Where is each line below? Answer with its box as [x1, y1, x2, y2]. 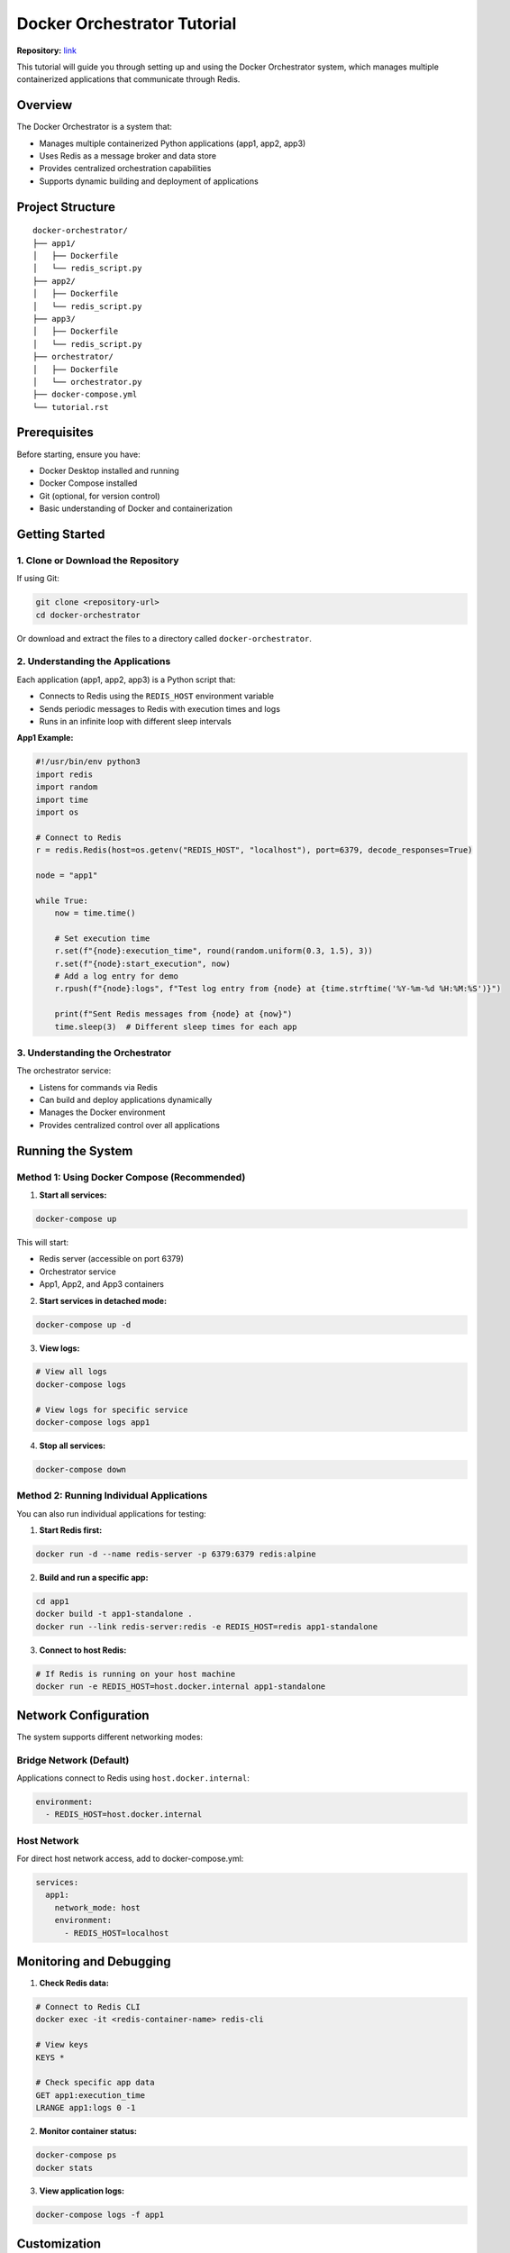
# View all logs [35, 1366, 108, 1377]
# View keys [35, 2039, 89, 2050]
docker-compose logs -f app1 [35, 2210, 165, 2221]
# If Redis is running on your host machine [35, 1668, 236, 1679]
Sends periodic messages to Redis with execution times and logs [39, 703, 281, 714]
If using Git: [16, 573, 60, 584]
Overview [16, 97, 73, 113]
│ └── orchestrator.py [32, 377, 142, 387]
